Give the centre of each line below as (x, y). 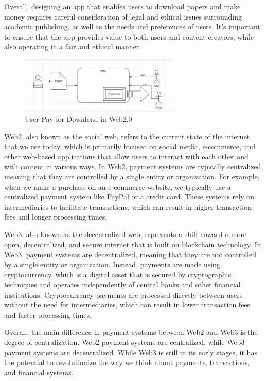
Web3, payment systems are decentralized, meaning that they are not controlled (130, 254)
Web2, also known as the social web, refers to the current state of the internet (127, 136)
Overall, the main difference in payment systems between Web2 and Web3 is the (131, 332)
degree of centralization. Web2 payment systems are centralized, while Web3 (124, 342)
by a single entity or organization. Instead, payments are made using (112, 264)
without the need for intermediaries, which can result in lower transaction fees (127, 305)
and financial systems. (39, 372)
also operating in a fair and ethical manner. (73, 47)
